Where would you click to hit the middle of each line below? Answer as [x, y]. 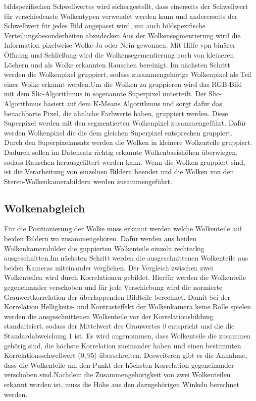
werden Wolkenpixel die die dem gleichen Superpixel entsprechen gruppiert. [118, 132]
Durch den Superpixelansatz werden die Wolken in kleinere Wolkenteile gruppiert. [128, 142]
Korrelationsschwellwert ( [42, 355]
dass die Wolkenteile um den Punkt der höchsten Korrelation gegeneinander [119, 365]
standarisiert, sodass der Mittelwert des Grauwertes [82, 326]
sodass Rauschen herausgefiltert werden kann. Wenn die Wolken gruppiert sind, [125, 162]
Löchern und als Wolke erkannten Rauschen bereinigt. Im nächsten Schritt [117, 64]
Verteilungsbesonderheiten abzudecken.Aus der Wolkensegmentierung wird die [122, 35]
